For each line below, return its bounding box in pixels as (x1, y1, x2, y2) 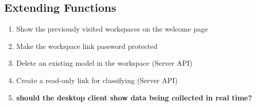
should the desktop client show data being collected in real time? (16, 92, 252, 102)
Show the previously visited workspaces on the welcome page (16, 23, 208, 34)
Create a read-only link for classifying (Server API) (16, 74, 178, 85)
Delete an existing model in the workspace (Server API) (16, 58, 193, 68)
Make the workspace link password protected (16, 40, 158, 51)
